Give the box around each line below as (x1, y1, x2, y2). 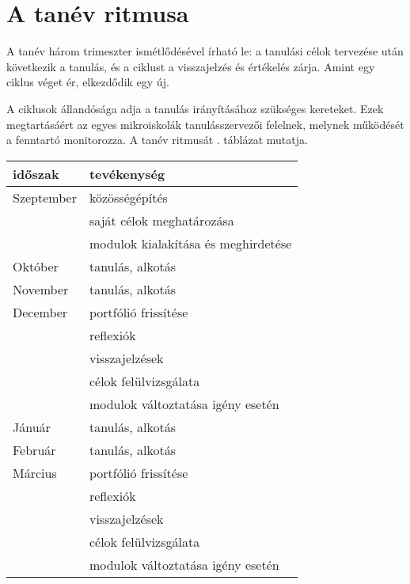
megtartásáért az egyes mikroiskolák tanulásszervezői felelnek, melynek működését (6, 116, 404, 132)
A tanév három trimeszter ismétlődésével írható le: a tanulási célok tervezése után (6, 43, 404, 59)
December (13, 302, 68, 321)
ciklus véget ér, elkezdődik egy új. (6, 74, 169, 90)
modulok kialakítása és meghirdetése (89, 233, 292, 252)
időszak (13, 164, 59, 183)
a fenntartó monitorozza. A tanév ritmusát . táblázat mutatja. (6, 131, 308, 148)
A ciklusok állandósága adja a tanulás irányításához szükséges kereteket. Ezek (6, 100, 384, 116)
